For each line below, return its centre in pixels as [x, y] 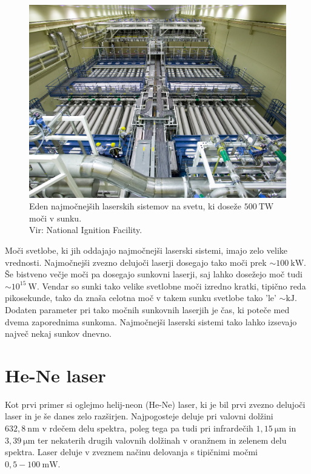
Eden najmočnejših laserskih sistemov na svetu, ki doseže [135, 206]
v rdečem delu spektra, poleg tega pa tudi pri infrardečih [148, 428]
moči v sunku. [55, 218]
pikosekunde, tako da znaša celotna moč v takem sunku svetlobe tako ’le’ [141, 298]
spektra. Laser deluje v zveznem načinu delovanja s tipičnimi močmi [131, 452]
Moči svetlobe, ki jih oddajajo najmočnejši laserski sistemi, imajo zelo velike [146, 250]
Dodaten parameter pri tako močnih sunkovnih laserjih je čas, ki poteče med [147, 309]
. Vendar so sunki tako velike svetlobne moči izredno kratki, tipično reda [171, 286]
